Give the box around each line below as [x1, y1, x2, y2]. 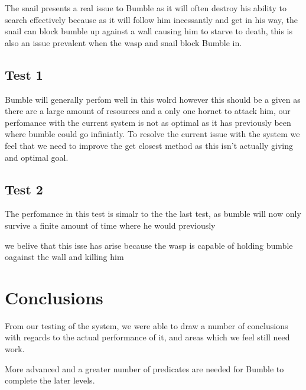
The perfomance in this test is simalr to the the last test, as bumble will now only [5, 207, 301, 220]
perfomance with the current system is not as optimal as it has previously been [5, 116, 291, 128]
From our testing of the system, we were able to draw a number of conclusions [5, 319, 288, 331]
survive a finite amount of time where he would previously [5, 219, 216, 231]
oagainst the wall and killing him [5, 251, 124, 263]
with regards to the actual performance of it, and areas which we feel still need [5, 331, 290, 343]
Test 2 [5, 180, 43, 198]
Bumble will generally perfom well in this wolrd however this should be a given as [5, 93, 301, 105]
